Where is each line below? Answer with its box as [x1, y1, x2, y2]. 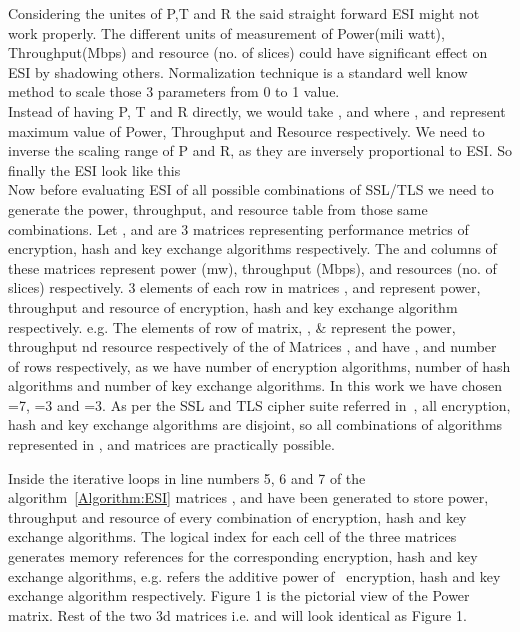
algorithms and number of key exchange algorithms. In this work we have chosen [8, 375, 502, 396]
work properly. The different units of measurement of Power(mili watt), [8, 22, 445, 43]
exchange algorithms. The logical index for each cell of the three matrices [8, 526, 457, 547]
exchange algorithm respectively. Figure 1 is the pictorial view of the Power [8, 585, 470, 606]
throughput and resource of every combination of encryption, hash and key [8, 506, 467, 527]
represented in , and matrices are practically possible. [8, 434, 335, 455]
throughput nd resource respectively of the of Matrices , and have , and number [8, 336, 497, 357]
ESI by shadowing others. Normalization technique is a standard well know [8, 61, 468, 82]
